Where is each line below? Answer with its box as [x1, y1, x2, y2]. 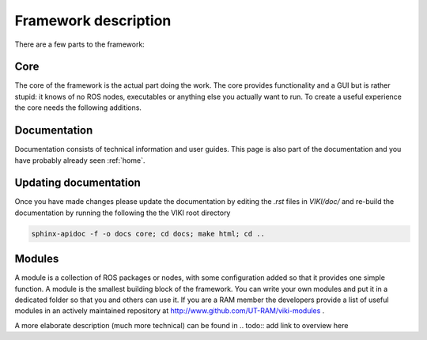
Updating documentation [14, 176, 142, 190]
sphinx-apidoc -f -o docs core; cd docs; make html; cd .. [31, 229, 265, 238]
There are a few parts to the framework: [14, 40, 145, 49]
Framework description [14, 12, 172, 29]
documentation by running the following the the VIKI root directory [14, 208, 231, 217]
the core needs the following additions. [14, 103, 142, 112]
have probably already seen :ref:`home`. [14, 155, 145, 165]
